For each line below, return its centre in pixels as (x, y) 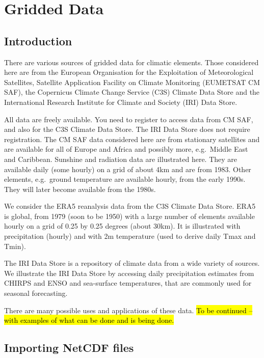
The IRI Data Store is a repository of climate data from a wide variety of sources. (132, 263)
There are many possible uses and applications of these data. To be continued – (128, 310)
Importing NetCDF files (69, 348)
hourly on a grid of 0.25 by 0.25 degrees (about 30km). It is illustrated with (122, 226)
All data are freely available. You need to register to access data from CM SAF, (129, 119)
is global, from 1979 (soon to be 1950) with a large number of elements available (129, 216)
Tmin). (15, 246)
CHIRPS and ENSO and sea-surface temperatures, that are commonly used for (128, 283)
